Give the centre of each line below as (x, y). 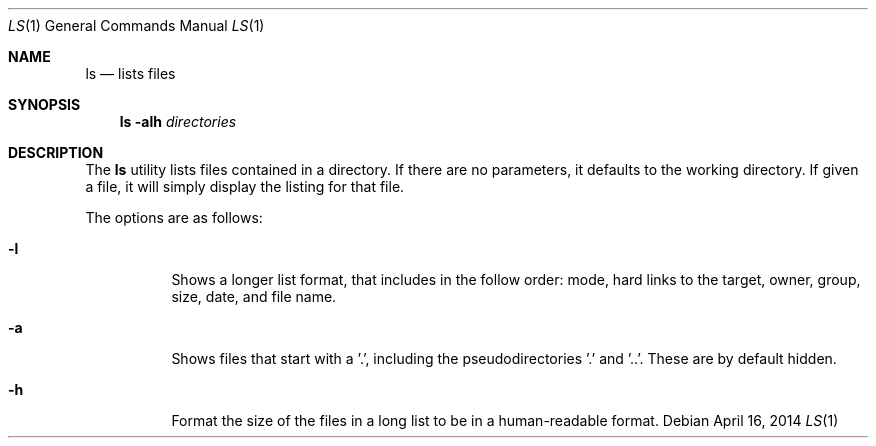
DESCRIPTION (56, 152)
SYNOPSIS (44, 104)
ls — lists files (130, 73)
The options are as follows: (174, 217)
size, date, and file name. (254, 296)
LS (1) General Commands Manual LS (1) (136, 25)
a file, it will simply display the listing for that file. (245, 186)
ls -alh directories (178, 121)
